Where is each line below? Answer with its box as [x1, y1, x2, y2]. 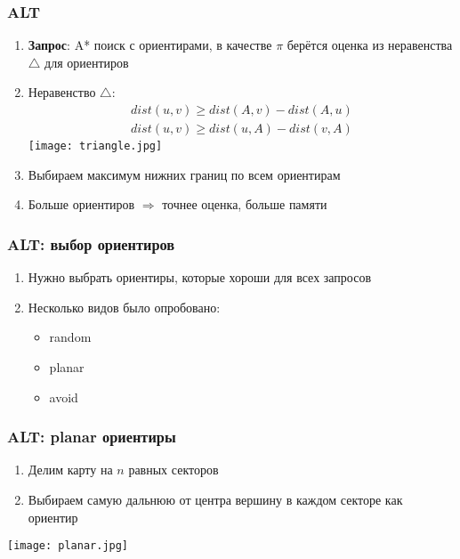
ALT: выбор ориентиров [7, 232, 175, 255]
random [49, 328, 92, 346]
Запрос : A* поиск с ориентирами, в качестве [28, 36, 272, 54]
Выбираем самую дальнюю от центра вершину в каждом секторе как [28, 490, 403, 508]
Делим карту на [28, 460, 113, 479]
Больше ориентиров [28, 195, 135, 214]
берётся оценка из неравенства [286, 36, 453, 54]
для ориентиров [44, 53, 129, 71]
